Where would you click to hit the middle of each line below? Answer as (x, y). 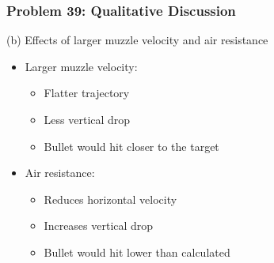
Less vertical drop (87, 119)
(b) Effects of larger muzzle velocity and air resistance (137, 40)
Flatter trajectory (87, 93)
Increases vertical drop (99, 225)
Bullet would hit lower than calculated (137, 252)
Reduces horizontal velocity (110, 199)
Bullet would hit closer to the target (131, 146)
